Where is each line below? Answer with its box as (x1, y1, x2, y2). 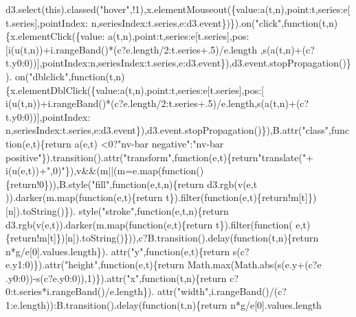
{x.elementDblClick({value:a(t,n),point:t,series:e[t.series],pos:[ (5, 82, 264, 97)
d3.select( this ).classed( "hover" (5, 2, 130, 16)
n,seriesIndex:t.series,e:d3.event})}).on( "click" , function (91, 15, 319, 30)
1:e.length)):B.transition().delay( (5, 298, 143, 312)
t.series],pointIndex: (5, 15, 88, 30)
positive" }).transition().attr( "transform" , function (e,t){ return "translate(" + (5, 150, 314, 164)
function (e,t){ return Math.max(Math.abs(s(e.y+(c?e (100, 257, 322, 272)
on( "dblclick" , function (14, 69, 106, 83)
